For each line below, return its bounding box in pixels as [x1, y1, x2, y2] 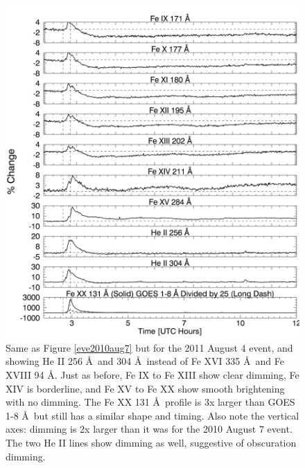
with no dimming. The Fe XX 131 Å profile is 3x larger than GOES [6, 395, 295, 409]
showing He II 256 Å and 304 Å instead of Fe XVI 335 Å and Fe [6, 354, 284, 368]
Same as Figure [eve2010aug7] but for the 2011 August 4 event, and [6, 340, 293, 354]
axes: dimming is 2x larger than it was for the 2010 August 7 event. [6, 422, 293, 436]
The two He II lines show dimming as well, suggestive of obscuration [6, 435, 297, 450]
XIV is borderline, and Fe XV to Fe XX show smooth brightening [6, 381, 285, 395]
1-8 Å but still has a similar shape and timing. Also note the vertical [6, 408, 299, 422]
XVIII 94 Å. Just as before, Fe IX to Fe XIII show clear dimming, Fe [6, 368, 299, 382]
